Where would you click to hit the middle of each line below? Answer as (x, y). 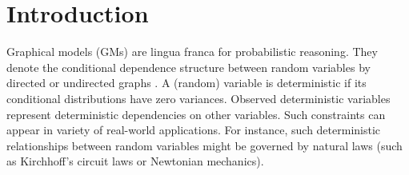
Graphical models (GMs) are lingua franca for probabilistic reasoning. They (192, 52)
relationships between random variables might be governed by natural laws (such (204, 145)
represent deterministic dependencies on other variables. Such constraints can (196, 114)
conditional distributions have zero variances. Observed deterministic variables (198, 98)
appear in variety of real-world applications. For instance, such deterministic (194, 130)
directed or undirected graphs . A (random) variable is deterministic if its (186, 83)
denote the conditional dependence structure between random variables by (188, 67)
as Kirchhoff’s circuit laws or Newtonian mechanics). (135, 161)
